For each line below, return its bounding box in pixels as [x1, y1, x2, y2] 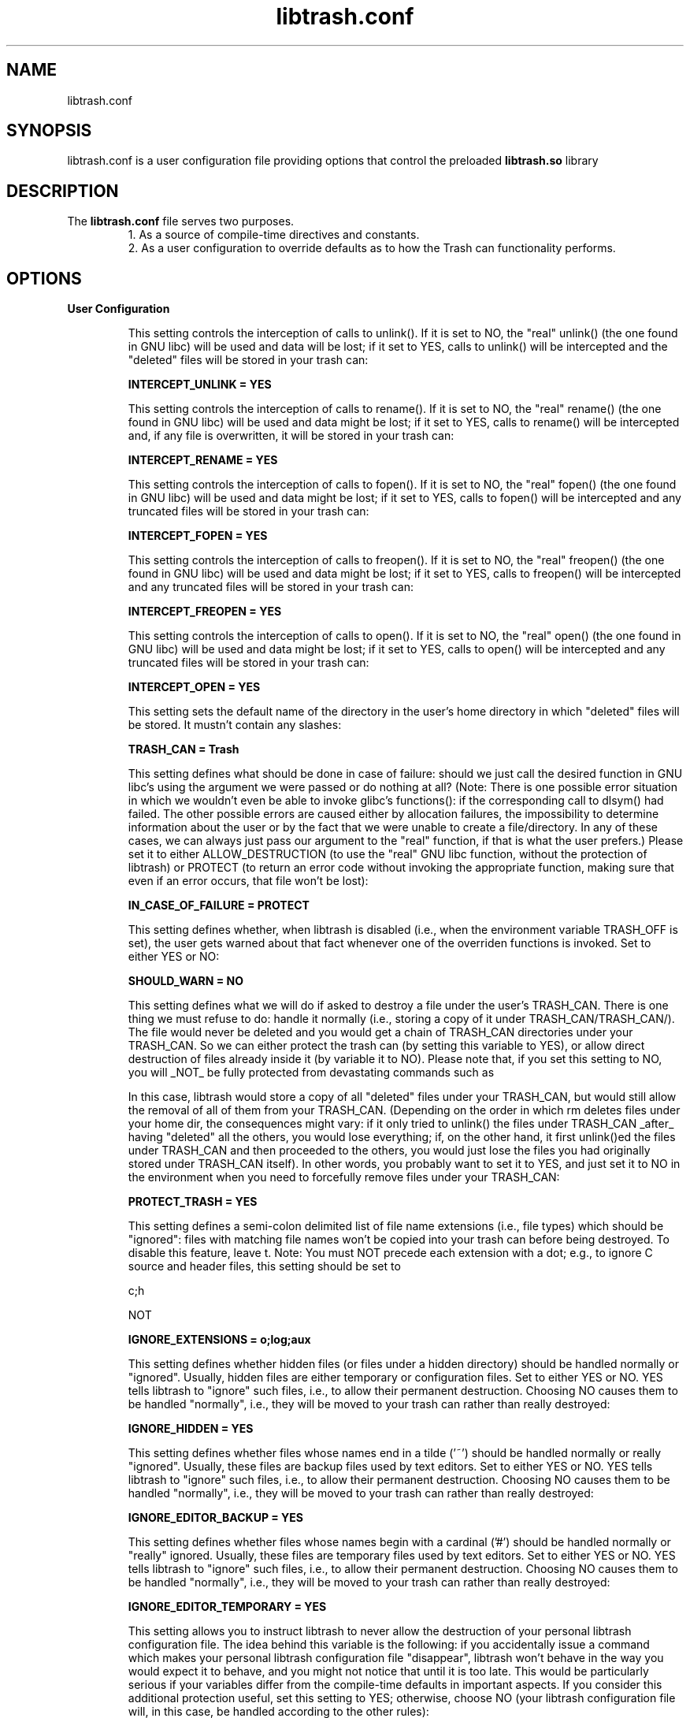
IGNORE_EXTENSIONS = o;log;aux [128, 1333, 311, 1347]
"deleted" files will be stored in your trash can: [128, 353, 369, 367]
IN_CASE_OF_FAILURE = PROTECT [128, 898, 310, 913]
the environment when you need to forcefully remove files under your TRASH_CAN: [128, 1170, 560, 1184]
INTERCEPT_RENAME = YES [128, 453, 278, 467]
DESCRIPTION [6, 180, 119, 201]
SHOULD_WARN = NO [128, 974, 244, 988]
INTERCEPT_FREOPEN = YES [128, 604, 282, 619]
